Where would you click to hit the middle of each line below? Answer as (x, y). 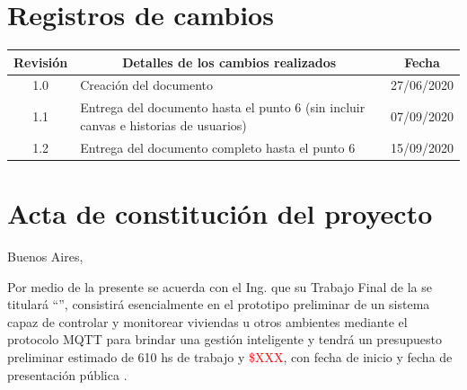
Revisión (41, 62)
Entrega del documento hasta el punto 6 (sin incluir (223, 107)
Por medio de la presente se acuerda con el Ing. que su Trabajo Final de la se (220, 286)
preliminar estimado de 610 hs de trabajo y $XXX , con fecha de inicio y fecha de (230, 356)
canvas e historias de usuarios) (163, 124)
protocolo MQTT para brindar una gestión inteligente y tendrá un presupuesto (225, 339)
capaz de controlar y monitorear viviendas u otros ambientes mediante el (207, 321)
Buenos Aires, (45, 256)
